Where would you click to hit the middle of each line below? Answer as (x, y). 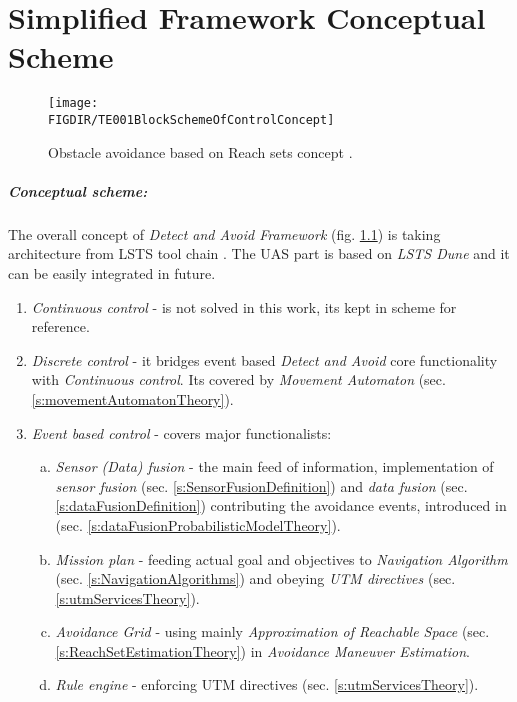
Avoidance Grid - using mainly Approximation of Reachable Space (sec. (272, 631)
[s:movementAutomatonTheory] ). (132, 398)
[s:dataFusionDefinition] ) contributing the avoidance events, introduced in (281, 505)
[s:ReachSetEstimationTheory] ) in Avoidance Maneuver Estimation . (262, 650)
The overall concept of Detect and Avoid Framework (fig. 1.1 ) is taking (224, 233)
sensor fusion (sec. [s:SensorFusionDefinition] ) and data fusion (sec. (261, 485)
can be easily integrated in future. (112, 272)
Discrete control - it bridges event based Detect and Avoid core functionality (264, 359)
